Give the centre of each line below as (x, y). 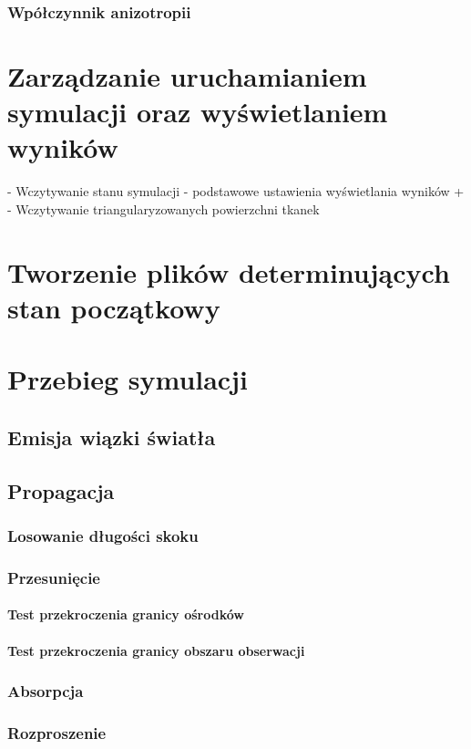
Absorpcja (46, 691)
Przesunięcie (54, 577)
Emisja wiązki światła (112, 437)
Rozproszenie (57, 732)
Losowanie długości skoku (103, 535)
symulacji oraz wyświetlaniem (198, 112)
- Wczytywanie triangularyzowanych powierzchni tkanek (164, 208)
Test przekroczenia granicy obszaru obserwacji (156, 650)
